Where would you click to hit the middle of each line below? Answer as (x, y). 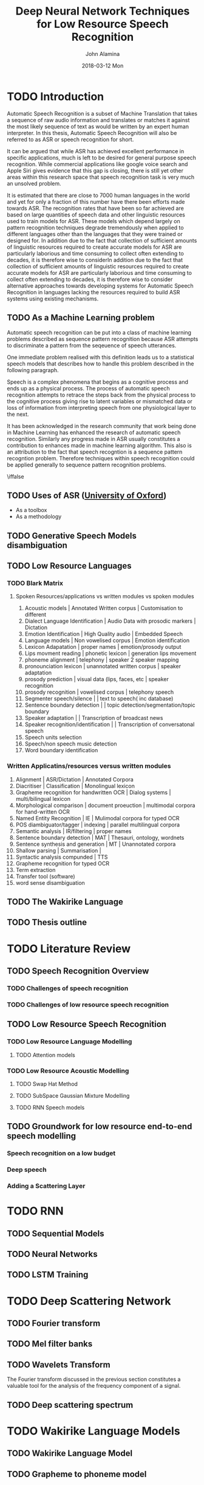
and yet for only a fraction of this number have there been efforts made (96, 201)
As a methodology (39, 517)
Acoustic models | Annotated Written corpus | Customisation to (104, 608)
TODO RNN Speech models (50, 1107)
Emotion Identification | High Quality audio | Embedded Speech (104, 634)
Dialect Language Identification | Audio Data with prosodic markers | (110, 621)
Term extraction (36, 870)
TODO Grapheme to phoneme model (77, 1474)
